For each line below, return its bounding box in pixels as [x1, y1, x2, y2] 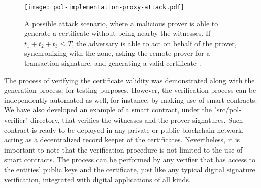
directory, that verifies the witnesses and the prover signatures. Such [30, 115, 243, 125]
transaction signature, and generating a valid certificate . [24, 58, 201, 68]
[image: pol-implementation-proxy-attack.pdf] [24, 4, 184, 11]
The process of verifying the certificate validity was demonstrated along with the [4, 74, 255, 85]
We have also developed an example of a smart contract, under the [4, 104, 212, 115]
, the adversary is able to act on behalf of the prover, [72, 37, 237, 48]
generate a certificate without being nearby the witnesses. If [24, 28, 211, 39]
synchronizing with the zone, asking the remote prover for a [24, 48, 210, 58]
